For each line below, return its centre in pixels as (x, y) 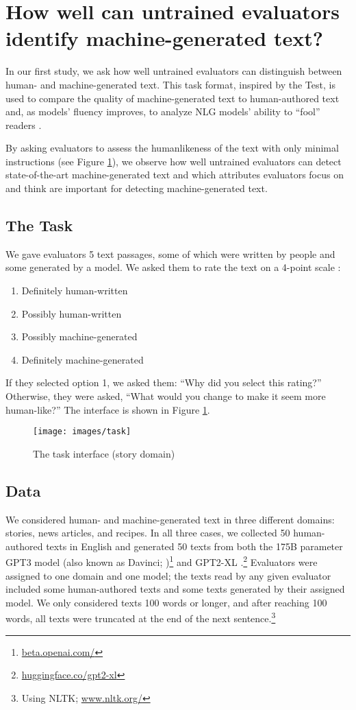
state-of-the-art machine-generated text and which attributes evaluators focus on (175, 175)
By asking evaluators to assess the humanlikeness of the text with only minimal (172, 148)
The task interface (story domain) (104, 453)
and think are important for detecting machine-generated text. (137, 188)
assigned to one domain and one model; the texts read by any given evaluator (168, 575)
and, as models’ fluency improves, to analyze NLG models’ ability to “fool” (163, 111)
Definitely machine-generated (82, 359)
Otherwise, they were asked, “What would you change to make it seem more (166, 396)
